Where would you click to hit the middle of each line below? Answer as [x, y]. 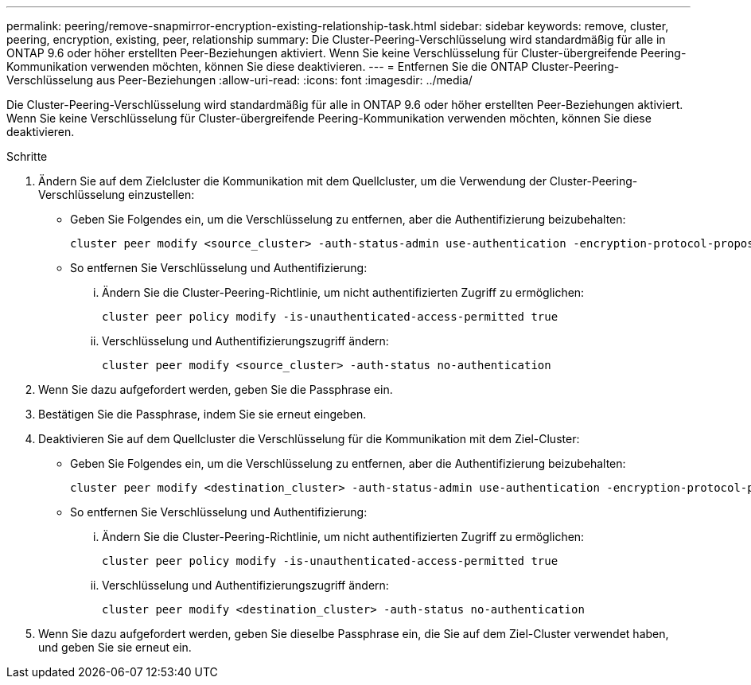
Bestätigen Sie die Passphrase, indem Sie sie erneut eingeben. [202, 414]
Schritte [27, 156]
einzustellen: [161, 195]
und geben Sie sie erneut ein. [115, 647]
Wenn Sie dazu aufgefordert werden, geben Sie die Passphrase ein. [216, 389]
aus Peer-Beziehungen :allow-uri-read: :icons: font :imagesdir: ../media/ [284, 80]
